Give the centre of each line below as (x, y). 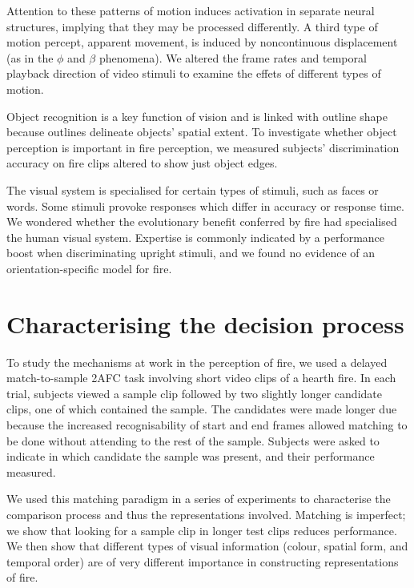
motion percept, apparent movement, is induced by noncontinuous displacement (202, 42)
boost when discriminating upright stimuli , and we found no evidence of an (191, 253)
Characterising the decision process (205, 323)
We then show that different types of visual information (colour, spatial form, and (207, 546)
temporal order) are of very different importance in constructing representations (203, 561)
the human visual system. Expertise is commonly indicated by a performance (196, 237)
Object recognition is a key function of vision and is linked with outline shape (197, 116)
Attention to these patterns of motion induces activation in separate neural (191, 10)
